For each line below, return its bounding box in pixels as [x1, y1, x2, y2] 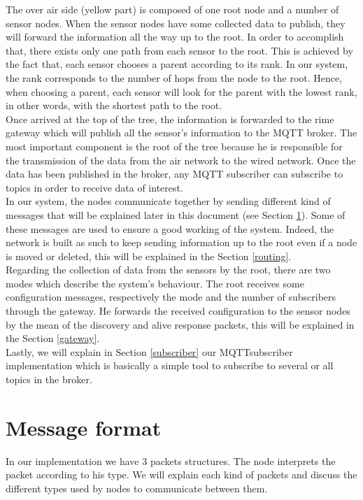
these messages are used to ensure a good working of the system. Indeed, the [6, 221, 334, 236]
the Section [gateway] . [6, 331, 100, 345]
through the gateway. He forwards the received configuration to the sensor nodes [6, 303, 350, 318]
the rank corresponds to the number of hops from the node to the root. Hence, [6, 70, 343, 85]
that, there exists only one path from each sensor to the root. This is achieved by [6, 43, 353, 57]
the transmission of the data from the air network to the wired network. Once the [6, 152, 356, 167]
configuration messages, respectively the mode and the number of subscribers [6, 290, 336, 304]
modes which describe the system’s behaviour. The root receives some [6, 276, 304, 290]
